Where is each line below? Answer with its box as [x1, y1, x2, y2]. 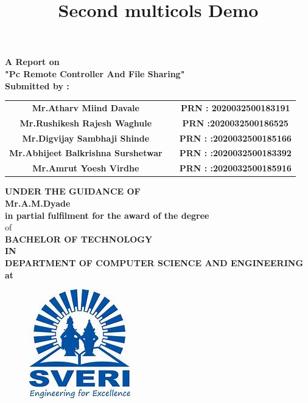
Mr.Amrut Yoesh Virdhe [32, 162, 139, 174]
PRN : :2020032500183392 [179, 146, 292, 159]
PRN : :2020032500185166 [179, 131, 292, 144]
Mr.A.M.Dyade [5, 196, 71, 209]
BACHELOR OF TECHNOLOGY [5, 232, 153, 245]
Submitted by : [5, 79, 69, 92]
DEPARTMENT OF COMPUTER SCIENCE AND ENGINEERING [5, 256, 304, 269]
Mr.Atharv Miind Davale [32, 101, 139, 114]
